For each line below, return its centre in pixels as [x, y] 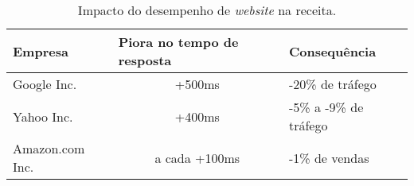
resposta [145, 60]
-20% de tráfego [332, 84]
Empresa [41, 51]
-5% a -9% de [326, 107]
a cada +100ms [197, 157]
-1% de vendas [329, 157]
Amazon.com [49, 148]
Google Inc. [45, 84]
